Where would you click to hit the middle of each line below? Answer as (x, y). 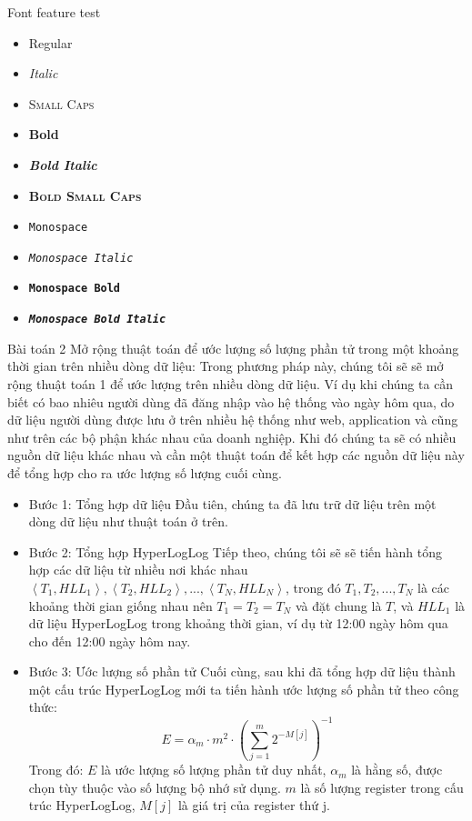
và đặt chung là (338, 605)
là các (434, 587)
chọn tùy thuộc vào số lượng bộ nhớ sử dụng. (155, 787)
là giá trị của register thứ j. (254, 805)
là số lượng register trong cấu (382, 787)
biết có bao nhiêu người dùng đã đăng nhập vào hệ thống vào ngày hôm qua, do (231, 401)
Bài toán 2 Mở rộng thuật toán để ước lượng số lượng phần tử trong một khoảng (233, 348)
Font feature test (54, 12)
